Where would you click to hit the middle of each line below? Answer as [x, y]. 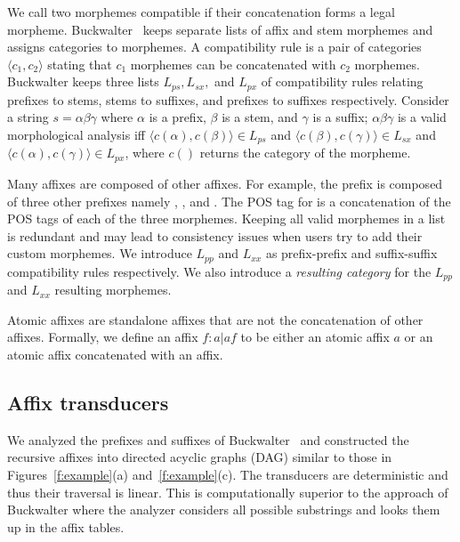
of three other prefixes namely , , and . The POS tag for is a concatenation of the [229, 201]
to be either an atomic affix [315, 337]
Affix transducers [88, 402]
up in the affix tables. [66, 526]
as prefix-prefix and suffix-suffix [351, 253]
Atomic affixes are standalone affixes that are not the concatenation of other [215, 319]
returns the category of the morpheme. [305, 153]
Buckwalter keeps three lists [83, 81]
